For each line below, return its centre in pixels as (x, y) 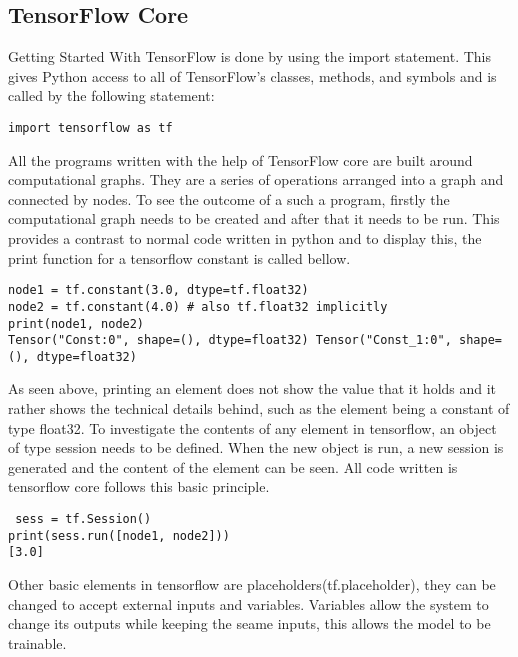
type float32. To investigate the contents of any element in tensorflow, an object (252, 427)
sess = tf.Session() (83, 519)
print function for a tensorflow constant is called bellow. (179, 257)
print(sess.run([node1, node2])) (119, 535)
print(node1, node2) (76, 323)
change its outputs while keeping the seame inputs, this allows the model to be (249, 623)
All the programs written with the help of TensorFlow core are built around (240, 159)
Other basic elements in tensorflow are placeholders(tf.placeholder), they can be (252, 584)
